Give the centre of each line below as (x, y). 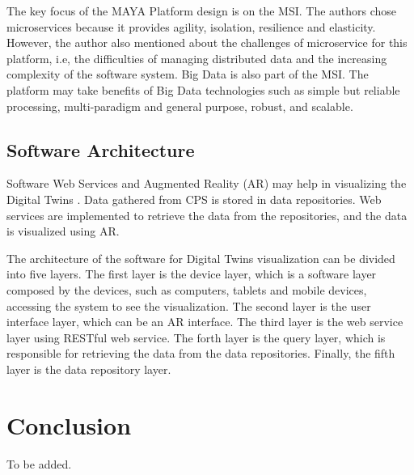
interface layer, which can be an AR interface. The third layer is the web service (205, 322)
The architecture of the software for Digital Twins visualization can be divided (201, 258)
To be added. (39, 463)
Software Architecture (101, 149)
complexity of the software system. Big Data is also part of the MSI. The (188, 74)
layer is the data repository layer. (89, 369)
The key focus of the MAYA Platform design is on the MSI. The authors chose (202, 11)
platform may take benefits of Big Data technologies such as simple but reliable (203, 89)
